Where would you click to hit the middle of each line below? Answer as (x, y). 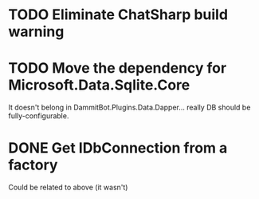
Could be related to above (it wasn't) (68, 187)
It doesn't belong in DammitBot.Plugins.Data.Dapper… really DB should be (129, 107)
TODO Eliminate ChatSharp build (118, 15)
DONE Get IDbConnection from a (118, 148)
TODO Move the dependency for (118, 68)
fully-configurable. (39, 116)
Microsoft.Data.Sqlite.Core (99, 85)
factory (33, 165)
